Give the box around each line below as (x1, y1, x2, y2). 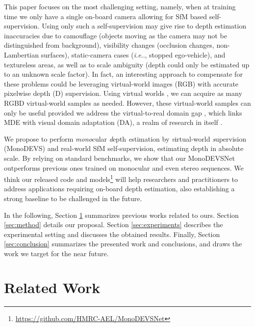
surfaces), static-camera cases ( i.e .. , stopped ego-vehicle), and (41, 49, 226, 59)
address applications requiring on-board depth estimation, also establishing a (4, 183, 235, 194)
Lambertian (4, 49, 39, 59)
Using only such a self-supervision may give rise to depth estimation (42, 21, 246, 31)
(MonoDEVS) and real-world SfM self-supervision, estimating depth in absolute (4, 143, 244, 153)
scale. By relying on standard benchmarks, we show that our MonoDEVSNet (4, 152, 235, 163)
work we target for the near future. (4, 248, 109, 258)
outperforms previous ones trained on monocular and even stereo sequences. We (4, 162, 244, 173)
